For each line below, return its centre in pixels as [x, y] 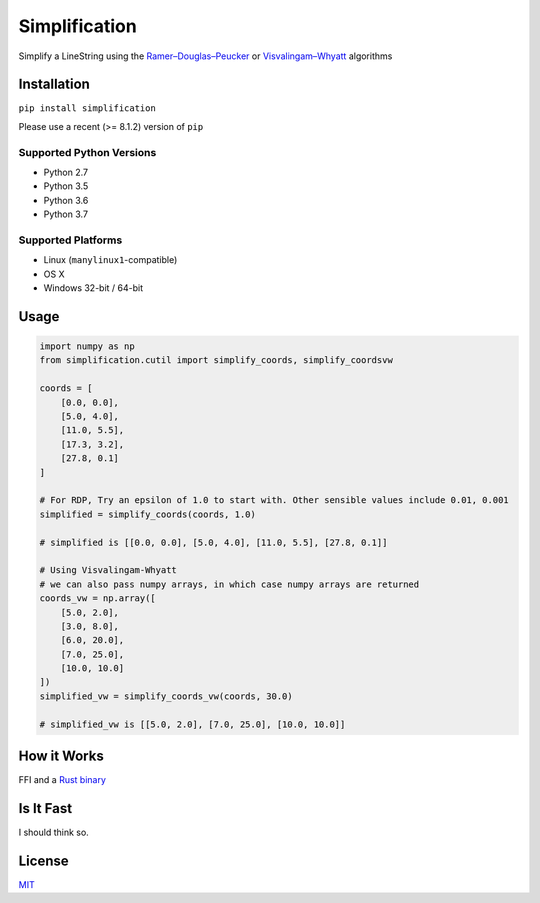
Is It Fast [45, 808]
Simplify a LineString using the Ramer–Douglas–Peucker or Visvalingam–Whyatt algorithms [205, 56]
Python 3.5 [66, 186]
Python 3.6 [66, 200]
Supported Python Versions [87, 152]
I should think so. [53, 832]
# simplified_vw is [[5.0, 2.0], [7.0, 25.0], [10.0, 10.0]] [192, 724]
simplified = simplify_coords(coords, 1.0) [148, 514]
